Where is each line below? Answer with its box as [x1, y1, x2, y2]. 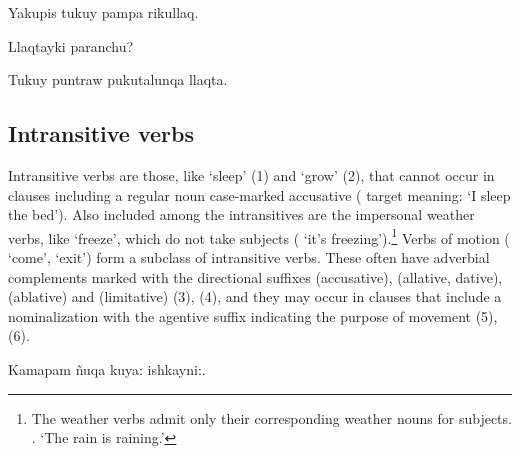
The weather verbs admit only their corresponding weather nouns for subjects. [31, 407, 512, 428]
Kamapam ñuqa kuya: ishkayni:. [8, 358, 206, 379]
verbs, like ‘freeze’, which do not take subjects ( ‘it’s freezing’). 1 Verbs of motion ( [8, 224, 510, 248]
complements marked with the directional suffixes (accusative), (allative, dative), [8, 266, 503, 287]
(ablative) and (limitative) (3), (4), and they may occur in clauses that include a [8, 286, 502, 307]
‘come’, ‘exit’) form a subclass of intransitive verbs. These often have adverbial [8, 247, 490, 268]
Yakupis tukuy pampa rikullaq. [8, 2, 199, 22]
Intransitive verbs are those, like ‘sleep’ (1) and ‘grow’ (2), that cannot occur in [8, 164, 495, 185]
